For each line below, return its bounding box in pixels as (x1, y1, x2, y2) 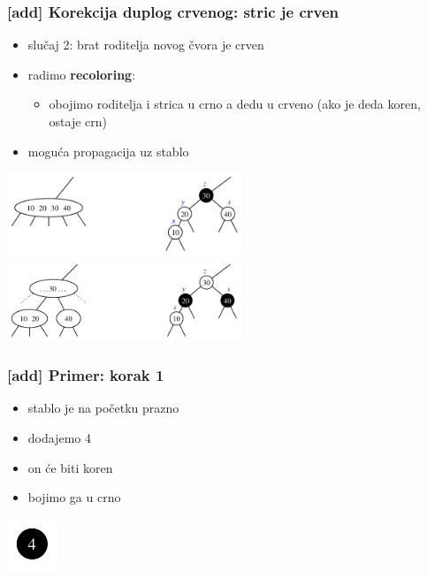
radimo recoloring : (27, 65, 136, 83)
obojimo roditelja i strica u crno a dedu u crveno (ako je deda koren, (49, 95, 421, 113)
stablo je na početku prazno (27, 399, 179, 417)
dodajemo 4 (27, 428, 91, 446)
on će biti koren (27, 458, 113, 476)
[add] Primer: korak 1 (7, 364, 164, 386)
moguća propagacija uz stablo (27, 141, 189, 160)
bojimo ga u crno (27, 488, 121, 506)
